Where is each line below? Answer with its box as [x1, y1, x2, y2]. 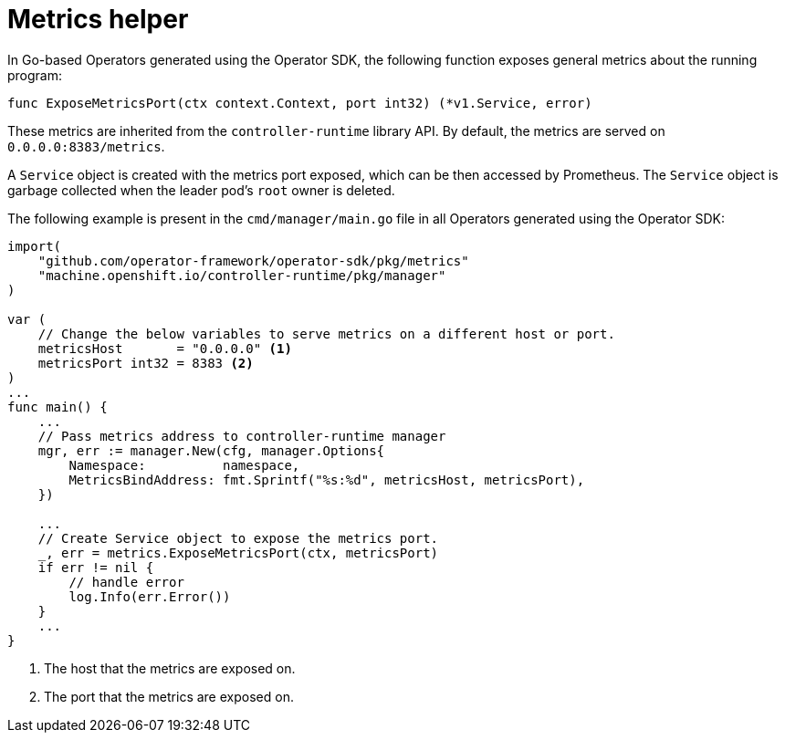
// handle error [68, 574, 184, 589]
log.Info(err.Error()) [68, 589, 231, 604]
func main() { [7, 399, 108, 414]
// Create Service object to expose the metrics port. [37, 530, 439, 546]
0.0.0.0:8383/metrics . [7, 138, 165, 154]
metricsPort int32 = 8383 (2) [37, 355, 254, 370]
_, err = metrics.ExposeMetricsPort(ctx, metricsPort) [37, 545, 439, 560]
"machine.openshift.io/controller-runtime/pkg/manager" [37, 267, 446, 283]
